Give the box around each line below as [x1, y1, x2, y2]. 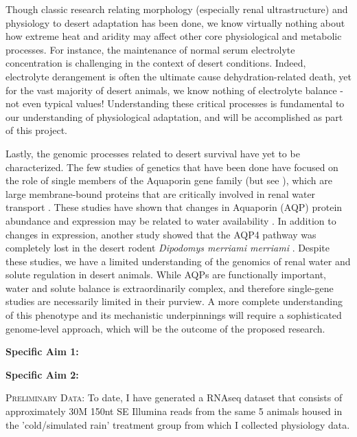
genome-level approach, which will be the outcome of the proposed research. [5, 321, 325, 335]
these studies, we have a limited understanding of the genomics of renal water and [5, 254, 351, 268]
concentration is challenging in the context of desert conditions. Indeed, [5, 56, 306, 70]
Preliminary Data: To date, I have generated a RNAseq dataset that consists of [5, 390, 343, 405]
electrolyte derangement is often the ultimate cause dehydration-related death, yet [5, 69, 352, 83]
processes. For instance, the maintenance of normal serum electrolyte [5, 42, 295, 56]
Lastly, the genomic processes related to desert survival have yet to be [5, 146, 300, 160]
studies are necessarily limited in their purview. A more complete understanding [5, 294, 343, 309]
